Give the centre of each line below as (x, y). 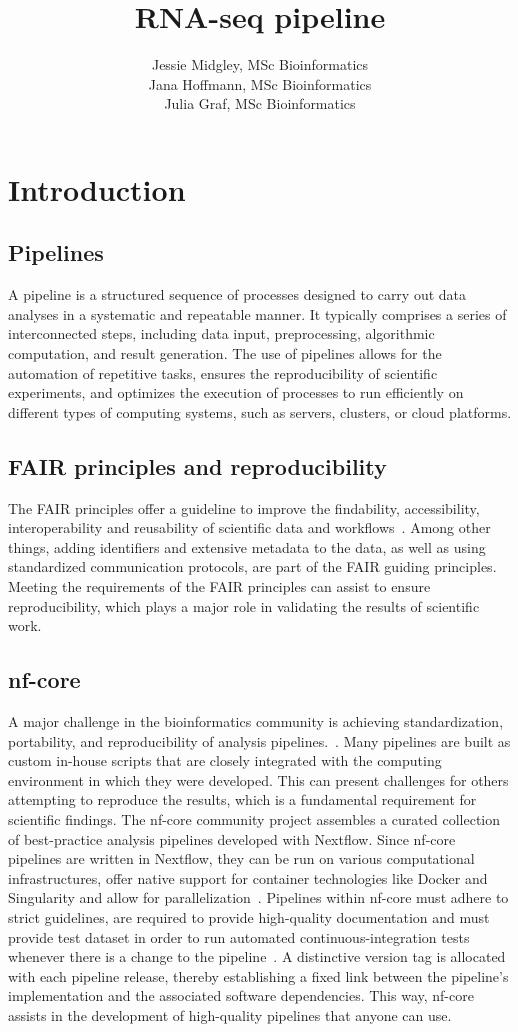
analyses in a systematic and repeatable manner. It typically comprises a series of (257, 313)
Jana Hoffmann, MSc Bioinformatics (260, 83)
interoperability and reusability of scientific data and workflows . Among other (249, 527)
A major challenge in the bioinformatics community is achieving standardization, (256, 721)
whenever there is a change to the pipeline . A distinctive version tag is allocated (257, 956)
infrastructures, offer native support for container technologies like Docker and (248, 877)
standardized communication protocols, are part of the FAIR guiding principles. (252, 566)
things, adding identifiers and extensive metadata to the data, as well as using (247, 546)
